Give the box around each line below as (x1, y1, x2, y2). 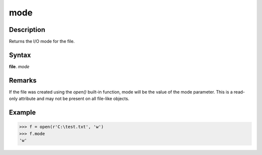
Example (9, 109, 36, 117)
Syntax (9, 51, 31, 59)
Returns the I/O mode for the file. (9, 39, 75, 44)
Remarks (9, 76, 37, 85)
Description (9, 26, 46, 34)
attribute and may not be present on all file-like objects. (18, 96, 130, 101)
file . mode (9, 63, 30, 70)
